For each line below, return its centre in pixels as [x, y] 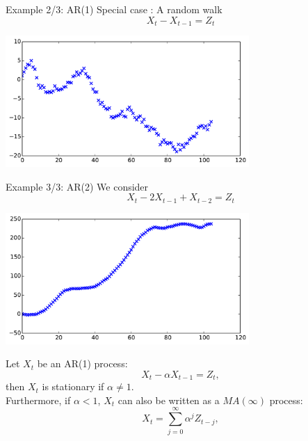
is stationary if [73, 386]
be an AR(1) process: [82, 363]
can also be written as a [169, 400]
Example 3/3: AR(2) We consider [77, 186]
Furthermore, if [38, 400]
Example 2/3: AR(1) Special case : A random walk [114, 9]
